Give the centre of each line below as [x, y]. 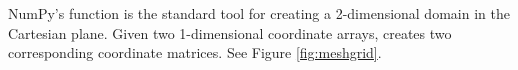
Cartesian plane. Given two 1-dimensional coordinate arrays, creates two [230, 32]
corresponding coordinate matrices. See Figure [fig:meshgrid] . [195, 52]
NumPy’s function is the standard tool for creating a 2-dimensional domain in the [259, 13]
